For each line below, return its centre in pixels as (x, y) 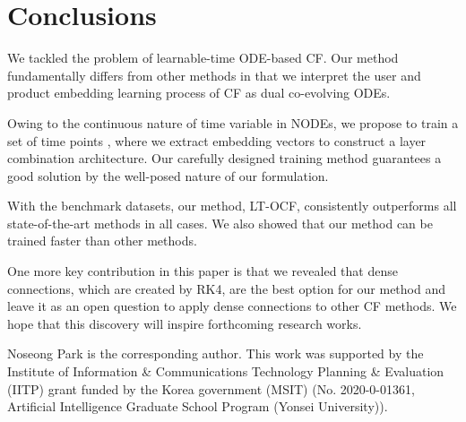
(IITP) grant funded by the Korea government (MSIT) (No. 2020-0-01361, (211, 388)
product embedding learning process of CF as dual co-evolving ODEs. (199, 93)
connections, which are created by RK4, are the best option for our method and (226, 288)
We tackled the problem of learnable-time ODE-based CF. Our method (203, 58)
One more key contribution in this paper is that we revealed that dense (203, 271)
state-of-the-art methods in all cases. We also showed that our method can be (220, 223)
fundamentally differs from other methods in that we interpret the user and (214, 75)
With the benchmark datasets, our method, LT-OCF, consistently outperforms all (232, 206)
